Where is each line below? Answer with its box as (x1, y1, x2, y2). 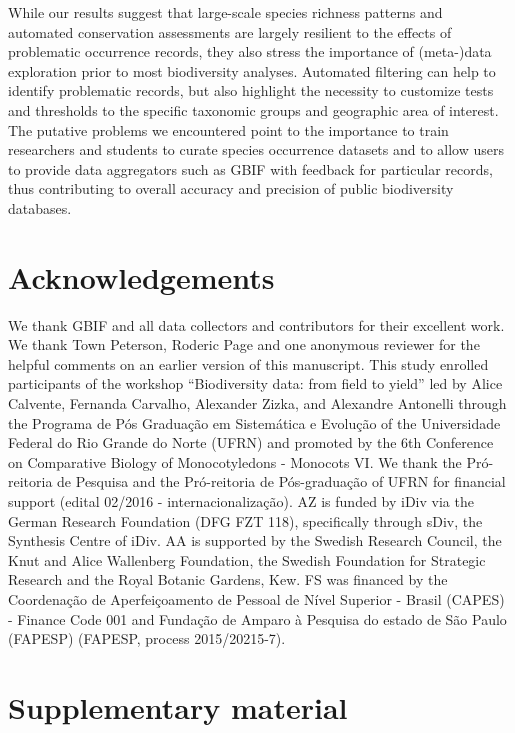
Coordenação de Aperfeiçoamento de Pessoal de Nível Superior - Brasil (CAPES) (8, 588, 505, 609)
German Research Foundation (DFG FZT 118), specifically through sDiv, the (8, 510, 483, 531)
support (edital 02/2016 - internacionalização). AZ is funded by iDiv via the (8, 491, 474, 511)
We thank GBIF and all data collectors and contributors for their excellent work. (8, 314, 505, 335)
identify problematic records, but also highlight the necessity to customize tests (8, 80, 494, 101)
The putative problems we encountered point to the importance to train (8, 119, 449, 140)
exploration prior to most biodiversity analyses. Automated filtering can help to (8, 60, 496, 81)
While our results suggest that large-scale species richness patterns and (8, 2, 443, 22)
